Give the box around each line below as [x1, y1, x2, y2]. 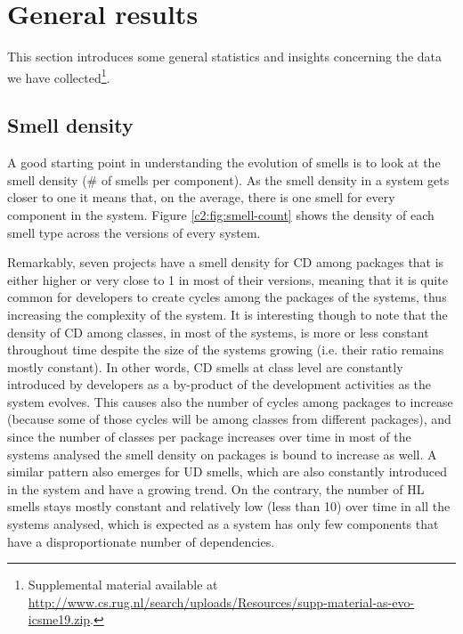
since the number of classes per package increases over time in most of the [7, 427, 411, 446]
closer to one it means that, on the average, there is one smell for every [7, 188, 395, 207]
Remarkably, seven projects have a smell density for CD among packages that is [7, 253, 444, 272]
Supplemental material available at [28, 575, 218, 594]
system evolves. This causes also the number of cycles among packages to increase [7, 392, 453, 410]
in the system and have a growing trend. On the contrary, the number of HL [7, 479, 425, 498]
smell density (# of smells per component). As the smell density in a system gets [7, 170, 450, 189]
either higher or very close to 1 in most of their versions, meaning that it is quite [7, 270, 448, 289]
